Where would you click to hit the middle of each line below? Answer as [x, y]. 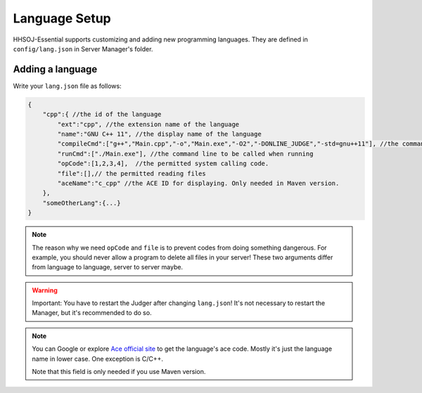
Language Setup [62, 18]
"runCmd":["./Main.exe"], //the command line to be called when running [185, 154]
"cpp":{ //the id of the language [102, 115]
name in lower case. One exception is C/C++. [98, 359]
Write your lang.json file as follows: [68, 86]
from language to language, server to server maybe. [107, 267]
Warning [45, 290]
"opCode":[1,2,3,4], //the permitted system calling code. [163, 164]
